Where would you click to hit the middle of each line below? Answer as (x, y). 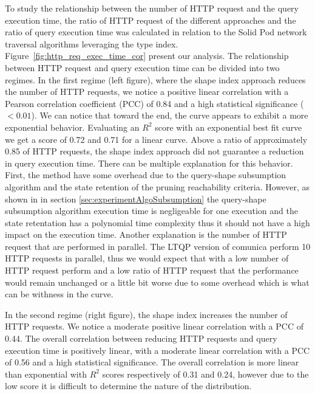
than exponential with (46, 374)
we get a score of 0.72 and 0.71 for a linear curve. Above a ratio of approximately (156, 139)
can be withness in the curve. (59, 294)
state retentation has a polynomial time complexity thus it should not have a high (157, 222)
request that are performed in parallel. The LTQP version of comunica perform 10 (158, 246)
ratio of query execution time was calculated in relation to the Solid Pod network (156, 32)
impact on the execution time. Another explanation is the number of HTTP (146, 234)
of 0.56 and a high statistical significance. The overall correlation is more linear (152, 362)
